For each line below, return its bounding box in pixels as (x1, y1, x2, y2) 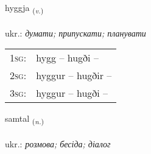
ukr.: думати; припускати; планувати (5, 26, 146, 39)
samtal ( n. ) (5, 112, 44, 127)
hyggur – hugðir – (36, 68, 112, 83)
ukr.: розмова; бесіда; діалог (5, 138, 111, 150)
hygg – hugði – (36, 51, 99, 65)
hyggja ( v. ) (5, 1, 44, 15)
